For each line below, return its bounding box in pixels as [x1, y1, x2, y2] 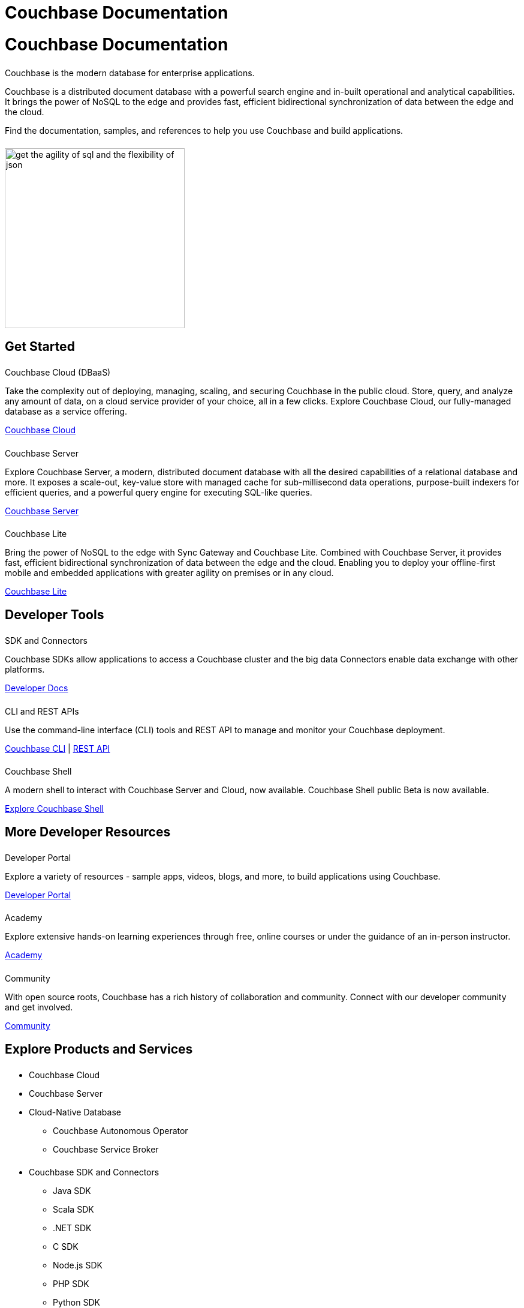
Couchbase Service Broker [53, 1144, 159, 1154]
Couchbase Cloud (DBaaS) [5, 367, 111, 377]
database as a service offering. [5, 406, 128, 416]
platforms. [5, 664, 45, 674]
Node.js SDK [53, 1260, 103, 1271]
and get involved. [5, 1002, 73, 1013]
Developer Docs [5, 682, 68, 693]
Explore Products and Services [5, 1041, 193, 1057]
